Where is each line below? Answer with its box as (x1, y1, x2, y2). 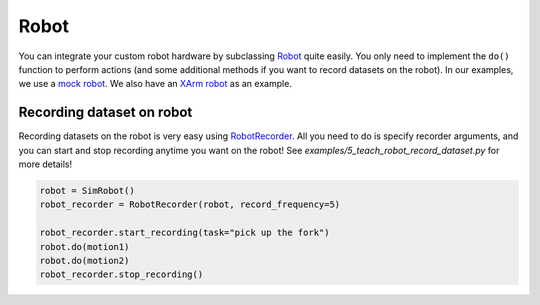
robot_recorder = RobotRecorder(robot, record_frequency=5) (39, 199, 341, 210)
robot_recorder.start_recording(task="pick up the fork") (39, 227, 330, 239)
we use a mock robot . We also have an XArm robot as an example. (18, 78, 292, 90)
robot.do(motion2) (39, 255, 130, 266)
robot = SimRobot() (39, 185, 135, 196)
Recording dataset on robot (18, 104, 193, 121)
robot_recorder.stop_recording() (39, 269, 204, 280)
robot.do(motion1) (39, 241, 130, 252)
